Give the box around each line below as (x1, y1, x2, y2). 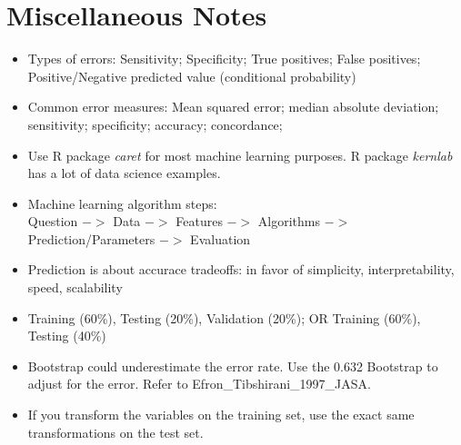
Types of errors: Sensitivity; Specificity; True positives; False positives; (27, 49, 421, 68)
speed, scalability (27, 278, 123, 297)
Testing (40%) (27, 326, 106, 345)
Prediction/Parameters (27, 229, 155, 248)
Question (27, 212, 78, 231)
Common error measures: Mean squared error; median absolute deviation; (27, 97, 439, 116)
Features (175, 212, 223, 231)
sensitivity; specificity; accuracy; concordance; (27, 114, 283, 133)
